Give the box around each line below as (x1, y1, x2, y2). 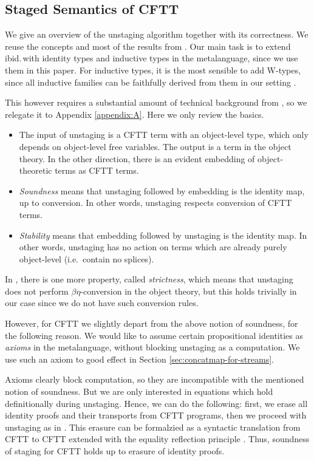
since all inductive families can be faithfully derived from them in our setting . (5, 75, 296, 88)
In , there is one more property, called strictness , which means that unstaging (5, 273, 293, 285)
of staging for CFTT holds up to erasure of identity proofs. (5, 445, 225, 457)
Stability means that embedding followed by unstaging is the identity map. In (19, 228, 307, 241)
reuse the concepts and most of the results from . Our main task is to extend (5, 39, 291, 52)
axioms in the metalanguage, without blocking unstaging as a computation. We (5, 341, 300, 353)
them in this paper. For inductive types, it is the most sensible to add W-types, (5, 63, 301, 76)
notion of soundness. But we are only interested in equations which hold (5, 385, 273, 398)
